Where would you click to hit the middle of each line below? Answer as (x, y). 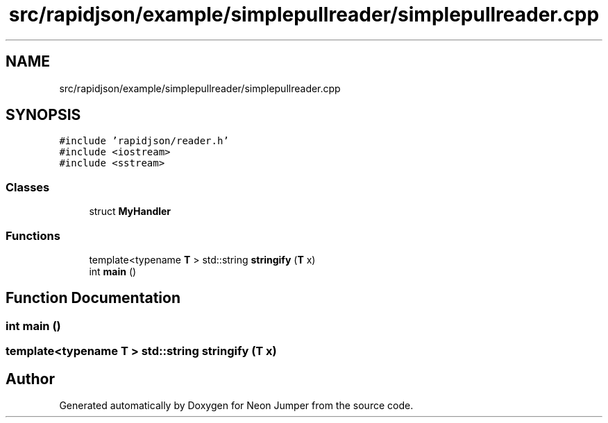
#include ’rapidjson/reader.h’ (144, 141)
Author (30, 379)
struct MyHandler (130, 211)
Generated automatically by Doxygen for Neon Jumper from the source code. (236, 405)
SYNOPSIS (43, 115)
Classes (28, 187)
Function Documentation (93, 298)
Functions (33, 235)
